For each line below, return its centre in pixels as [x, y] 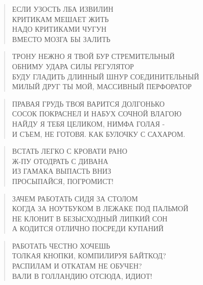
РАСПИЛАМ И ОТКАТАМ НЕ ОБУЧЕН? [77, 266]
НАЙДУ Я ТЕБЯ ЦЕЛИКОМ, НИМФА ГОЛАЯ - [88, 123]
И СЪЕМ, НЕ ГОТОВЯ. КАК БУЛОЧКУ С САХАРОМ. [99, 134]
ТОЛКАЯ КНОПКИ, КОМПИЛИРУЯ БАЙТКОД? [89, 256]
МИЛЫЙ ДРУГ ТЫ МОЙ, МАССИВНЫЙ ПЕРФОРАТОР [102, 86]
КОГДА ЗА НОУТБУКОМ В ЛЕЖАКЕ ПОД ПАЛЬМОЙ [100, 208]
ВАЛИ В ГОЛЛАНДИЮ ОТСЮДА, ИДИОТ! [82, 276]
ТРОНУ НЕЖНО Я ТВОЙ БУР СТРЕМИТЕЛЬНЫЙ [93, 56]
